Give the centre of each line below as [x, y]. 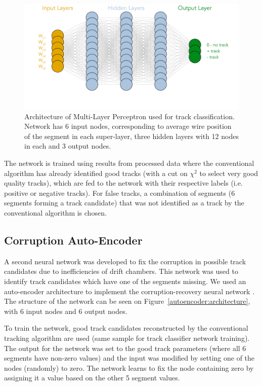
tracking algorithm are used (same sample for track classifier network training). [127, 338]
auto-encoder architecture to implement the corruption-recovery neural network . [129, 291]
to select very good [229, 173]
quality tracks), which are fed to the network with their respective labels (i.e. [123, 183]
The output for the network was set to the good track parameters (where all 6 [125, 348]
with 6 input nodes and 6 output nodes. [66, 311]
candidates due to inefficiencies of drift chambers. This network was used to [121, 271]
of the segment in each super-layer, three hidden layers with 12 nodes [132, 136]
